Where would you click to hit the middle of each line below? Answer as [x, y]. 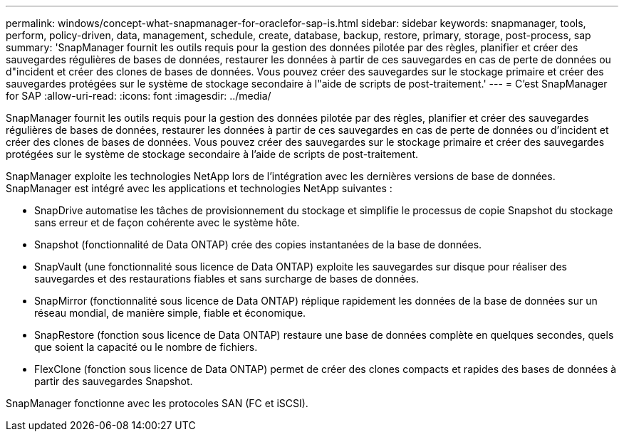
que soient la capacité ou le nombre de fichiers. [146, 347]
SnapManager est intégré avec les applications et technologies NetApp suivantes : [199, 188]
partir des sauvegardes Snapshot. [114, 381]
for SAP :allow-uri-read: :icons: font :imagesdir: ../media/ [139, 96]
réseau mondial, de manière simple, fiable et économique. [170, 313]
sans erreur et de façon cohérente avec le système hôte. [167, 222]
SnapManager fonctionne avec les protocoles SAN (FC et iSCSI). [157, 403]
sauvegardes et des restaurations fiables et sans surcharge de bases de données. [227, 279]
